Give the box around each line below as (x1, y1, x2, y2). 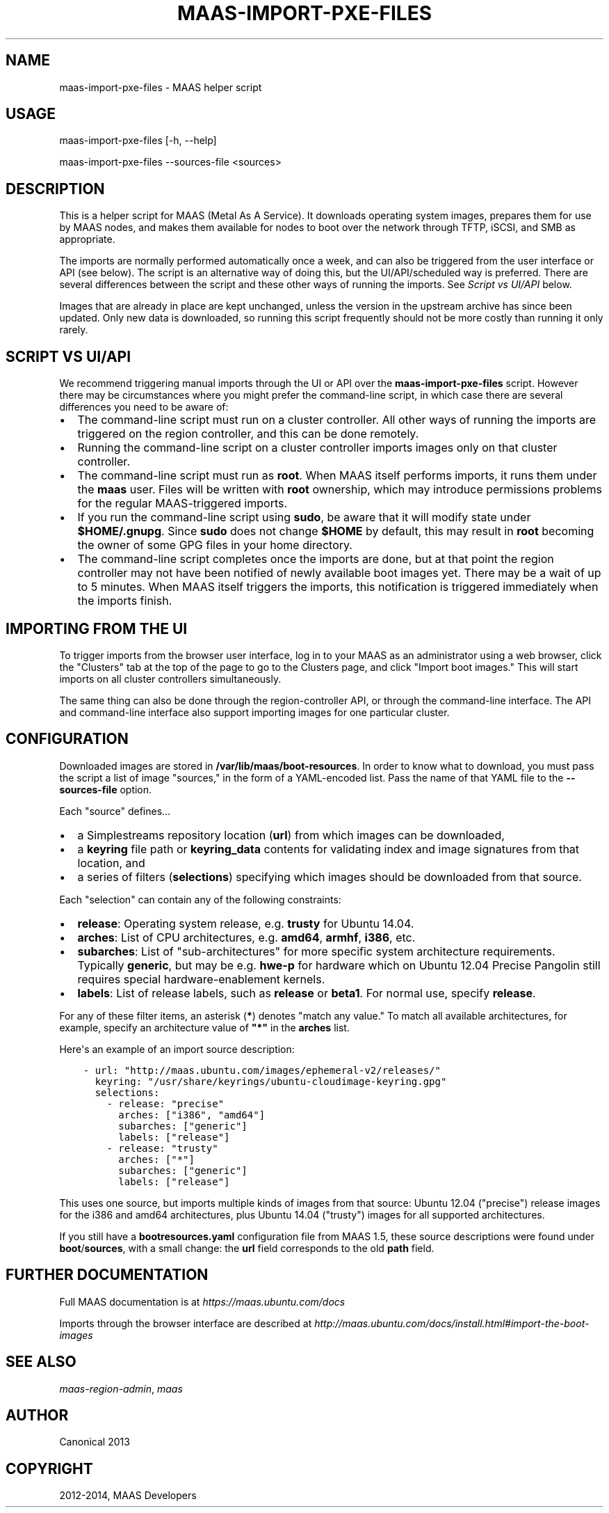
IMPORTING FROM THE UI (6, 619, 188, 637)
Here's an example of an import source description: (59, 1043, 295, 1055)
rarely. (59, 324, 88, 336)
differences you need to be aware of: (59, 401, 229, 413)
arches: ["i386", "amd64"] (118, 1109, 266, 1120)
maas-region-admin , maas (59, 1382, 183, 1395)
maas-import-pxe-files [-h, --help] (59, 134, 217, 147)
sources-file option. (59, 783, 152, 795)
